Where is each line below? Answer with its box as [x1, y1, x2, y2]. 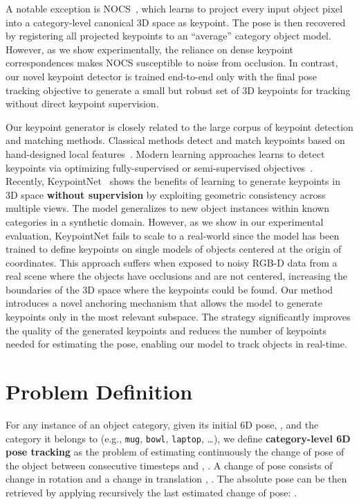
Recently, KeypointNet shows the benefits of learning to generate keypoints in [6, 174, 340, 188]
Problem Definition [6, 377, 193, 406]
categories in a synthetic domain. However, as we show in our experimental [6, 214, 324, 228]
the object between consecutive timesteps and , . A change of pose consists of [6, 458, 333, 472]
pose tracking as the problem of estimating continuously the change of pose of [6, 444, 344, 459]
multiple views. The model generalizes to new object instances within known [6, 201, 330, 215]
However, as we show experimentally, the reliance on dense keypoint [6, 42, 294, 56]
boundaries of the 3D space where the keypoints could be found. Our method [6, 282, 333, 296]
